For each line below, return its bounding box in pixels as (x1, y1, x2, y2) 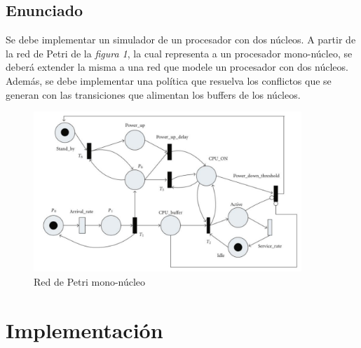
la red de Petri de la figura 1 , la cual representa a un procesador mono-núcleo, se (6, 46, 353, 60)
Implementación (6, 315, 163, 344)
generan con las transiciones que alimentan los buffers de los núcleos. (6, 87, 301, 102)
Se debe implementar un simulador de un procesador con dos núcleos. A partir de (6, 32, 356, 47)
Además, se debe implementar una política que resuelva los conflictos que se (6, 73, 332, 88)
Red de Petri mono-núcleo (34, 274, 146, 289)
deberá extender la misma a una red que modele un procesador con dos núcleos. (6, 60, 348, 74)
